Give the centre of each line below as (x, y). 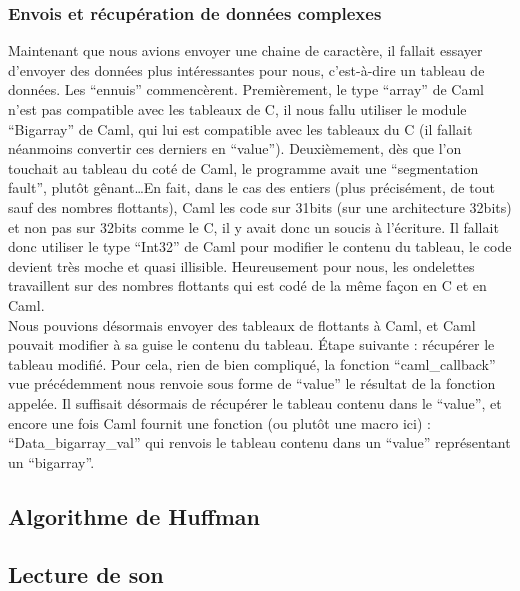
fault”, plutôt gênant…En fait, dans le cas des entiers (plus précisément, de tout (251, 187)
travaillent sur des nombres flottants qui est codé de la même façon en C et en (247, 285)
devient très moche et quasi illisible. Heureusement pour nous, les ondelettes (241, 265)
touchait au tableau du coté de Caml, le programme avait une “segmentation (243, 167)
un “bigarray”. (51, 461)
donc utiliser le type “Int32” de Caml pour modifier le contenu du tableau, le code (260, 246)
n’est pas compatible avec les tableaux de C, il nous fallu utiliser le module (237, 109)
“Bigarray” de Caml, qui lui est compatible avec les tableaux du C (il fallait (240, 128)
